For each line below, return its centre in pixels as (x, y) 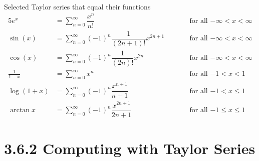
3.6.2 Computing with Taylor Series (130, 148)
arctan (20, 110)
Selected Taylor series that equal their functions (77, 6)
